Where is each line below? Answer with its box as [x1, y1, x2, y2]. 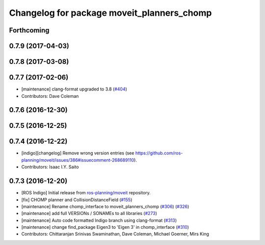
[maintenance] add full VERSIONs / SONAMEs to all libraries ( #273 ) [21, 211, 157, 216]
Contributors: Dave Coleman [21, 93, 79, 99]
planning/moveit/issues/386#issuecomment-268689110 [21, 157, 134, 163]
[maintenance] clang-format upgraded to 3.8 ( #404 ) [21, 86, 128, 92]
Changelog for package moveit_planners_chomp [9, 7, 212, 18]
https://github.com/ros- [135, 150, 183, 156]
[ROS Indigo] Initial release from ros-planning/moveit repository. [21, 190, 151, 196]
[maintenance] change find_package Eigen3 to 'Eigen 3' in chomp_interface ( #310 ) [21, 224, 189, 230]
